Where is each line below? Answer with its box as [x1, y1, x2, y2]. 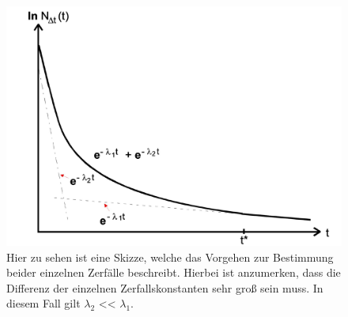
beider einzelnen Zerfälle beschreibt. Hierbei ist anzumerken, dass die [6, 264, 341, 281]
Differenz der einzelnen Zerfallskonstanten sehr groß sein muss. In [6, 279, 323, 296]
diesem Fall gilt [6, 295, 81, 311]
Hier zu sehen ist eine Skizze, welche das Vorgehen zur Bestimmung [6, 248, 334, 265]
